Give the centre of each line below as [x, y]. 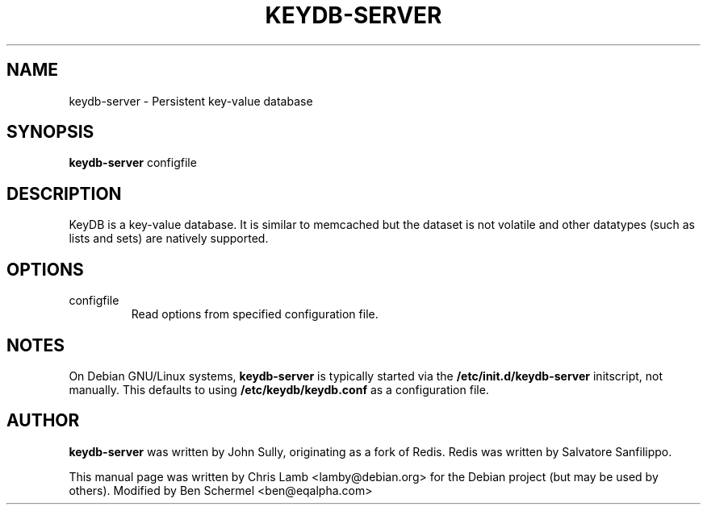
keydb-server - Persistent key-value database [191, 101]
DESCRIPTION [64, 193]
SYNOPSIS [50, 132]
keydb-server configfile [133, 163]
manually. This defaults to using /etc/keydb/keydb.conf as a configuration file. [279, 389]
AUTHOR [43, 421]
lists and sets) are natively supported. [169, 239]
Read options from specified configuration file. [255, 314]
